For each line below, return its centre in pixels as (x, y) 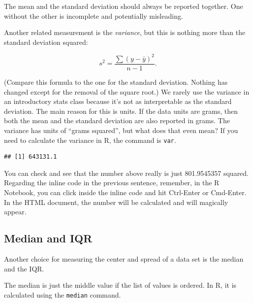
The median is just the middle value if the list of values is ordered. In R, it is (120, 285)
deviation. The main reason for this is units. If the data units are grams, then (121, 111)
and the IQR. (24, 268)
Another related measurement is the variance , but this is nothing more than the (125, 32)
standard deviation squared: (46, 42)
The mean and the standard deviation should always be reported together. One (124, 6)
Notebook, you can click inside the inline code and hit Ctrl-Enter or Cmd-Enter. (125, 192)
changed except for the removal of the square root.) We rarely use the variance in (127, 91)
